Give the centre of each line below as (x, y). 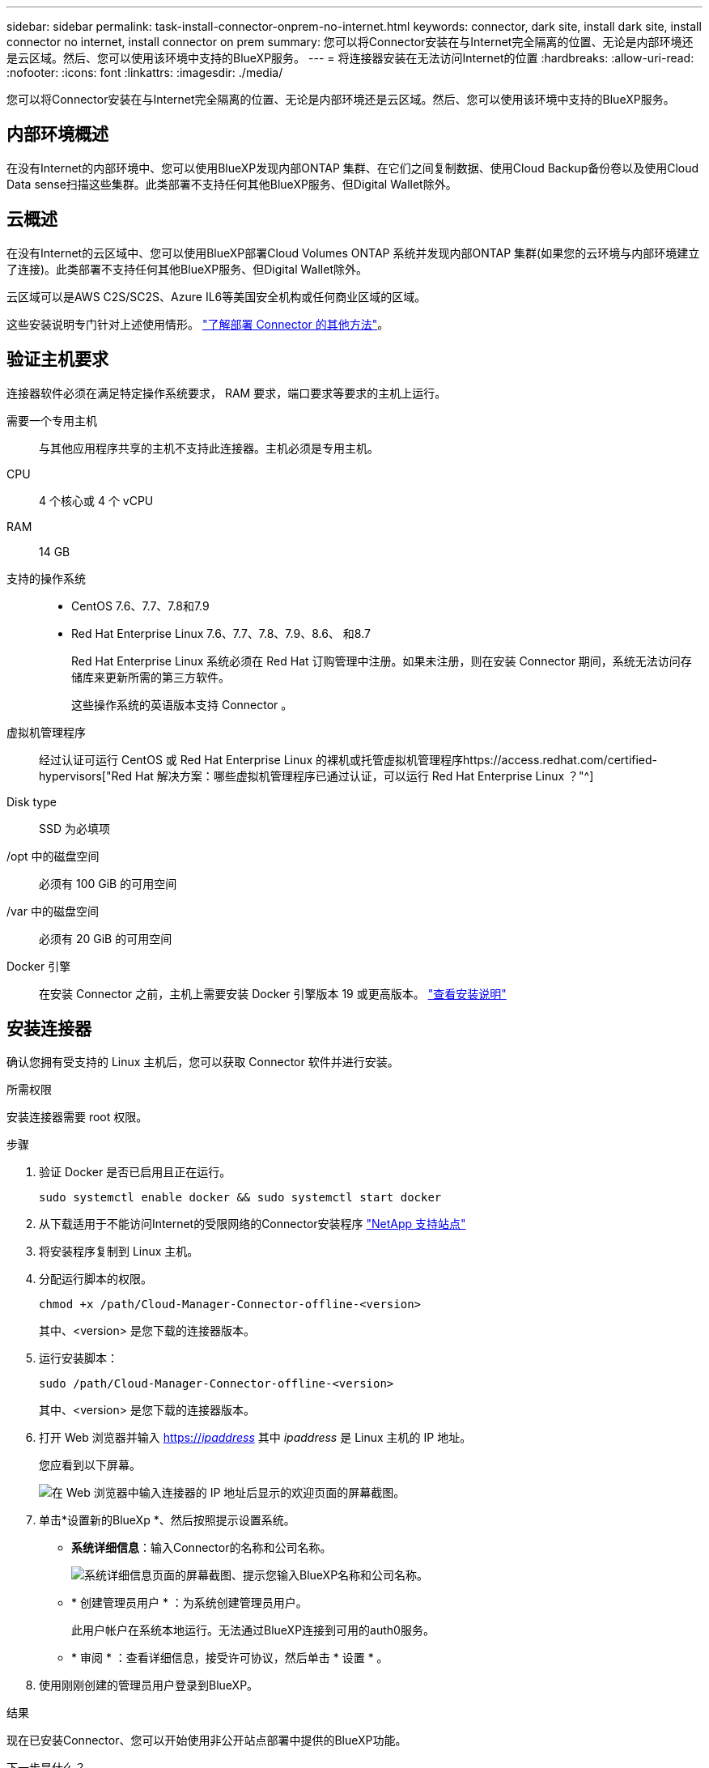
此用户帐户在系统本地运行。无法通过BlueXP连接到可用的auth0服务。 (253, 1630)
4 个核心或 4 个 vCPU (96, 500)
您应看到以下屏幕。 (90, 1465)
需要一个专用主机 (52, 420)
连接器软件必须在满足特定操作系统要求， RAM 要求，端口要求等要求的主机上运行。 (227, 393)
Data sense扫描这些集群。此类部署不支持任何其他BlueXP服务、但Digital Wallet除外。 (232, 184)
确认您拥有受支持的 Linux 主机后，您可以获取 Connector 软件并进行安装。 (203, 1062)
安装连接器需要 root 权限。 (77, 1117)
